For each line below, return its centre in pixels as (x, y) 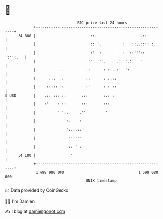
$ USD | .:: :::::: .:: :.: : (60, 95)
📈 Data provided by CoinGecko (37, 190)
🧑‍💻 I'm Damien (20, 201)
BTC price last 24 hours (102, 23)
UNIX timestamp (101, 181)
